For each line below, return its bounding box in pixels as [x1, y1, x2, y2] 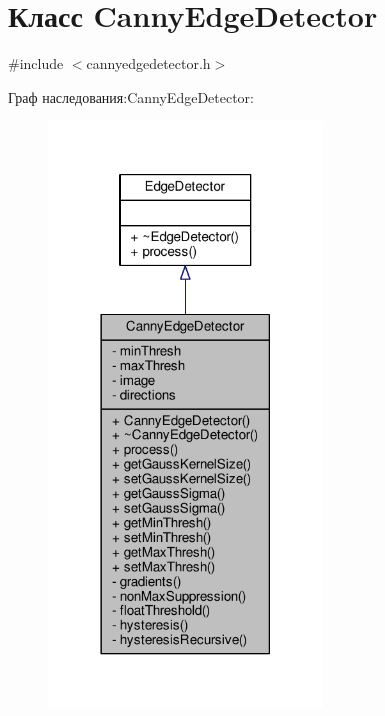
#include [8, 53, 64, 74]
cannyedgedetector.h [86, 53, 211, 74]
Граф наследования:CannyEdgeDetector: [8, 86, 254, 107]
